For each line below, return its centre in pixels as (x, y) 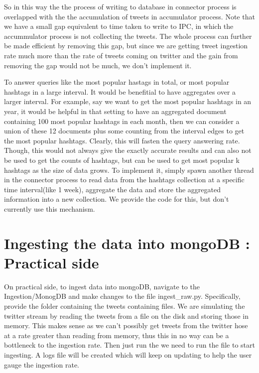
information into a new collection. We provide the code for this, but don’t (117, 199)
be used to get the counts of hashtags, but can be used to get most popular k (122, 160)
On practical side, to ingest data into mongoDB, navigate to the (102, 286)
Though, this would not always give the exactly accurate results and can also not (128, 150)
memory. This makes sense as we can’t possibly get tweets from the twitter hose (126, 325)
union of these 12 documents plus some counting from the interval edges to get (124, 131)
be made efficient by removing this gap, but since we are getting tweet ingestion (126, 46)
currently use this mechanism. (50, 208)
